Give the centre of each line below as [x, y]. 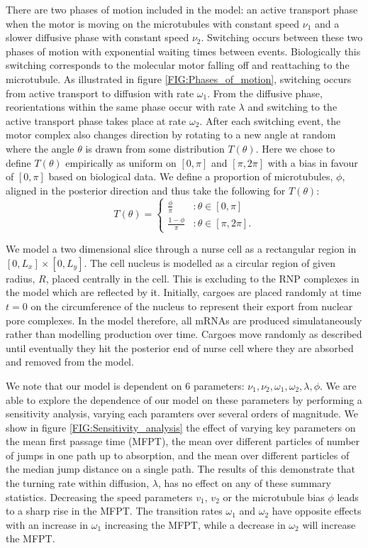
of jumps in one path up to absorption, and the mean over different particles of [178, 455]
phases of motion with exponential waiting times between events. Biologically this [183, 51]
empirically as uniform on [121, 162]
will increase [329, 524]
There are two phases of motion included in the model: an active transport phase [182, 9]
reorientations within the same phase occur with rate [121, 107]
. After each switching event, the [270, 120]
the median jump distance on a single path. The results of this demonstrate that [180, 469]
